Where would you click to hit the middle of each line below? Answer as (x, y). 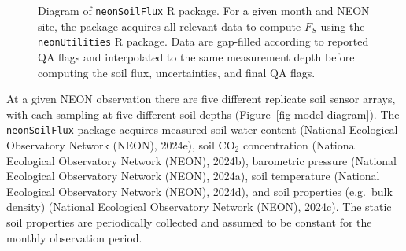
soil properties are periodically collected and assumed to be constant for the (189, 221)
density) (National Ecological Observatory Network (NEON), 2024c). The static (199, 207)
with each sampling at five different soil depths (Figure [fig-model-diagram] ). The (203, 114)
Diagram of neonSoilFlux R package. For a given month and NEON (204, 10)
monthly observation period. (74, 237)
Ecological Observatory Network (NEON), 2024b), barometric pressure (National (201, 160)
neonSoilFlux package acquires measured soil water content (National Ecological (202, 129)
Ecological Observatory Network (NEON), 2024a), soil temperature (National (193, 176)
